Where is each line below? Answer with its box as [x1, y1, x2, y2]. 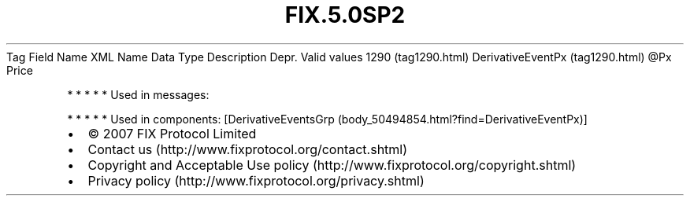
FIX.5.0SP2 [284, 2, 406, 28]
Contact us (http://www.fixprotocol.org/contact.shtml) [87, 141, 408, 157]
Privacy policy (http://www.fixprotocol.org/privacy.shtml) [87, 172, 425, 189]
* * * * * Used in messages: [67, 87, 210, 101]
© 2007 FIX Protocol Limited [87, 125, 257, 141]
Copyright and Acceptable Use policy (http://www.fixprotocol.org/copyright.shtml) [87, 156, 577, 173]
